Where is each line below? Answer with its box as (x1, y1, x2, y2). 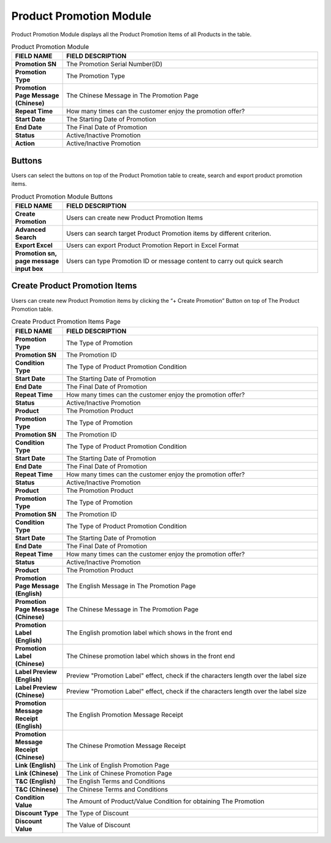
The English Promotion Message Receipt (66, 710, 183, 719)
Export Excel (15, 241, 53, 250)
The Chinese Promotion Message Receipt (66, 741, 186, 750)
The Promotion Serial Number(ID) (66, 60, 162, 69)
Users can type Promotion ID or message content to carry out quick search (66, 256, 283, 265)
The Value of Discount (66, 820, 131, 829)
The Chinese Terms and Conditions (66, 785, 169, 793)
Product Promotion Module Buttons (11, 192, 113, 200)
